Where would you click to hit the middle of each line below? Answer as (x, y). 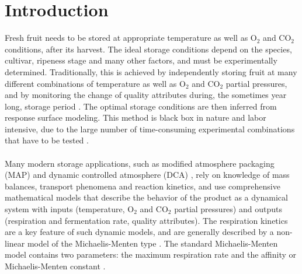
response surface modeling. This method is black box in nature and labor (136, 117)
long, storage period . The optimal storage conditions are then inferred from (141, 106)
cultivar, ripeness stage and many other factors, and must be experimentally (141, 60)
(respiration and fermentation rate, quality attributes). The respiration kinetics (146, 220)
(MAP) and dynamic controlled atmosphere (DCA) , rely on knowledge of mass (147, 175)
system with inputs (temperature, (65, 209)
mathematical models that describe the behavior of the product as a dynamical (146, 197)
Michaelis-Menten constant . (55, 266)
